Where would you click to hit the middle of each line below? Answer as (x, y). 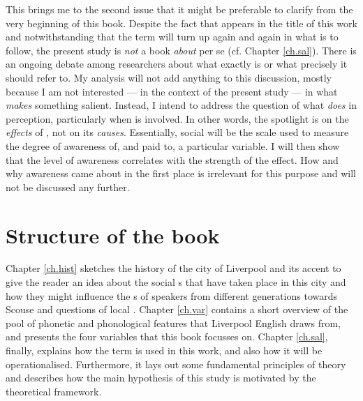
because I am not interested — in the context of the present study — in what (172, 91)
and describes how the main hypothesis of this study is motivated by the (161, 378)
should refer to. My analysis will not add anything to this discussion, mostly (169, 77)
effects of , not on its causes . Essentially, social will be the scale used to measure (177, 132)
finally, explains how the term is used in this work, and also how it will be (164, 350)
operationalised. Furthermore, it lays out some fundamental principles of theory (176, 364)
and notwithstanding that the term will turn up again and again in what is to (172, 37)
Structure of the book (113, 235)
